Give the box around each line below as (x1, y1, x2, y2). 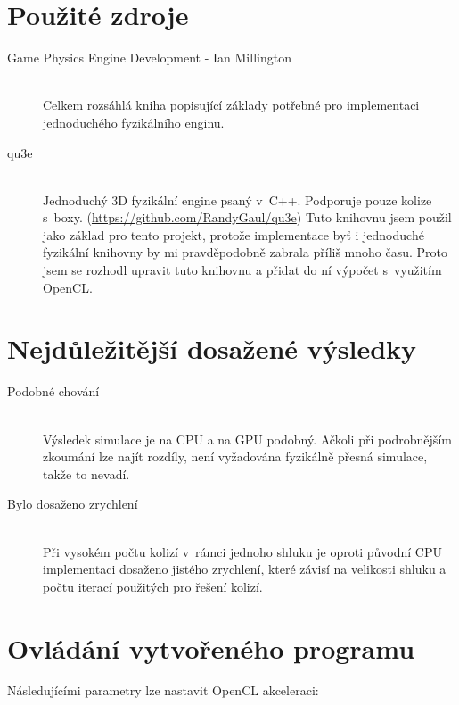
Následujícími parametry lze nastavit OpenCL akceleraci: (7, 681, 319, 700)
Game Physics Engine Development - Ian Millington (7, 48, 291, 67)
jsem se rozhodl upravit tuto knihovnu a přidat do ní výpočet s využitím (43, 261, 442, 279)
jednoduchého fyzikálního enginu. (43, 112, 225, 131)
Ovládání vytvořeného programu (7, 629, 415, 666)
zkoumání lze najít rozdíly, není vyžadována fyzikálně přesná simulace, (43, 447, 428, 466)
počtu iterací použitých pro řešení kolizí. (43, 576, 263, 595)
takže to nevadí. (43, 464, 130, 483)
